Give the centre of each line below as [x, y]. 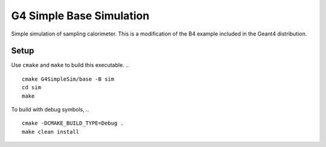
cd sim [32, 88]
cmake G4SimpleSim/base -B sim [68, 79]
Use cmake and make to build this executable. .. [70, 65]
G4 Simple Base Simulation [80, 16]
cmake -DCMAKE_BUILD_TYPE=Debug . [73, 123]
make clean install [51, 132]
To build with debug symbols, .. [50, 110]
